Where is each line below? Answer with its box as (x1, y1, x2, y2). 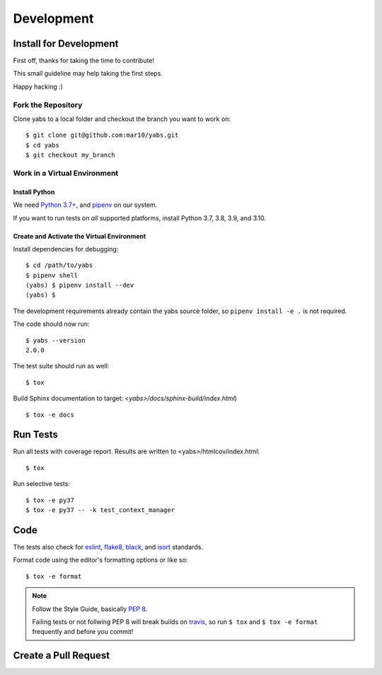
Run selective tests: (13, 480, 71, 488)
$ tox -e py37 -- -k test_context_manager (25, 506, 175, 514)
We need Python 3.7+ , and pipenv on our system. (13, 200, 158, 209)
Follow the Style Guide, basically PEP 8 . (32, 604, 148, 613)
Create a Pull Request (13, 650, 110, 662)
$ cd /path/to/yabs (25, 261, 93, 269)
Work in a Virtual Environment (13, 168, 119, 178)
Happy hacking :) (13, 82, 64, 91)
